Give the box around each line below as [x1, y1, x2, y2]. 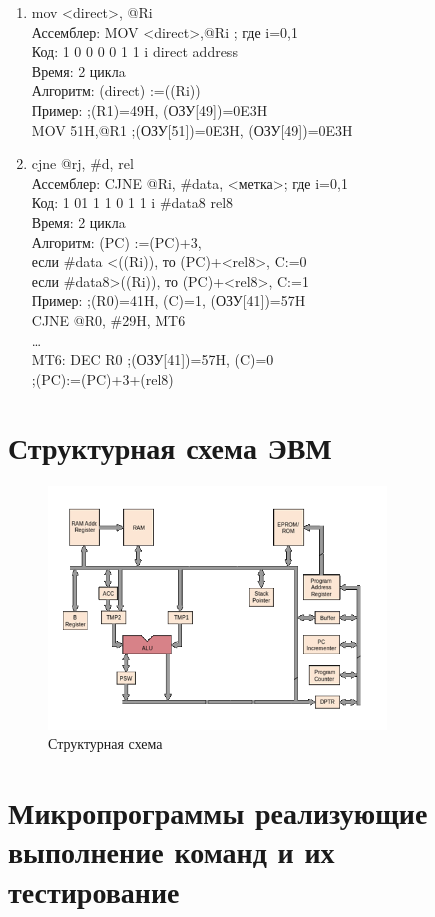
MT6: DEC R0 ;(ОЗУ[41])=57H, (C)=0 [31, 349, 274, 370]
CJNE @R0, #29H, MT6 [31, 309, 186, 330]
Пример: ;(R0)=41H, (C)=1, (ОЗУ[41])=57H [31, 290, 306, 311]
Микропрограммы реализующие [8, 792, 428, 833]
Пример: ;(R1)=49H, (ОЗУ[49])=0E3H [31, 99, 268, 120]
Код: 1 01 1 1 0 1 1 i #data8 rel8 [31, 192, 234, 213]
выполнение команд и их [8, 831, 335, 872]
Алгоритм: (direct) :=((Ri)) [31, 80, 201, 101]
